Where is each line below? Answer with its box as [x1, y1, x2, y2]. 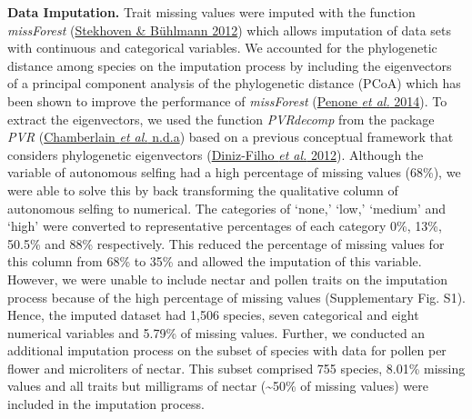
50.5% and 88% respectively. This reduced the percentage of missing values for [7, 234, 445, 253]
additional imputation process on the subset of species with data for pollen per [7, 341, 447, 360]
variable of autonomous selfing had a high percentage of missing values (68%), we [7, 163, 461, 182]
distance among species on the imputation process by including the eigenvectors [7, 55, 452, 75]
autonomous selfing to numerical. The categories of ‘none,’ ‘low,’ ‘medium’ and [7, 198, 447, 217]
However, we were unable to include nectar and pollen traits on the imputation [7, 269, 448, 288]
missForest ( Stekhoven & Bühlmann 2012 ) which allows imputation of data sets [7, 20, 451, 39]
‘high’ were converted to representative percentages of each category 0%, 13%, [7, 216, 442, 235]
